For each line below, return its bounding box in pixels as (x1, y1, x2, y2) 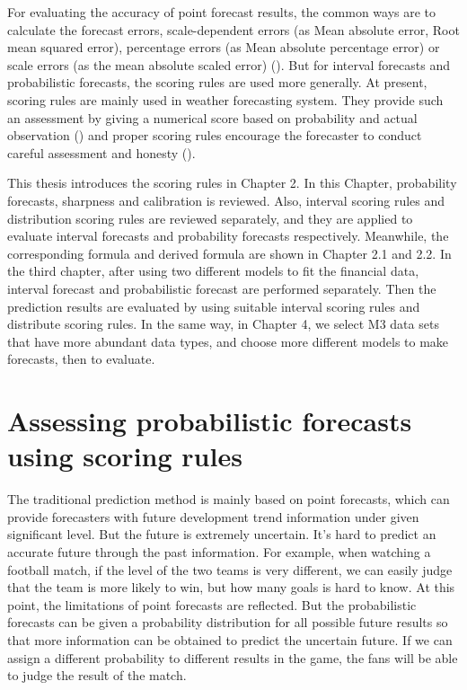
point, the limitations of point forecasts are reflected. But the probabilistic (7, 595, 417, 614)
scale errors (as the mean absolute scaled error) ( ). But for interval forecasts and (7, 55, 450, 74)
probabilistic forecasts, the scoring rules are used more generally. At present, (7, 73, 427, 92)
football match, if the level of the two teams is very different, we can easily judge (7, 560, 453, 579)
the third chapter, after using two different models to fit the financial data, (7, 261, 419, 280)
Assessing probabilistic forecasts (7, 402, 412, 439)
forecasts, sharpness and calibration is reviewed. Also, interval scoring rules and (7, 190, 445, 209)
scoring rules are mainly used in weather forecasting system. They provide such (7, 90, 444, 109)
